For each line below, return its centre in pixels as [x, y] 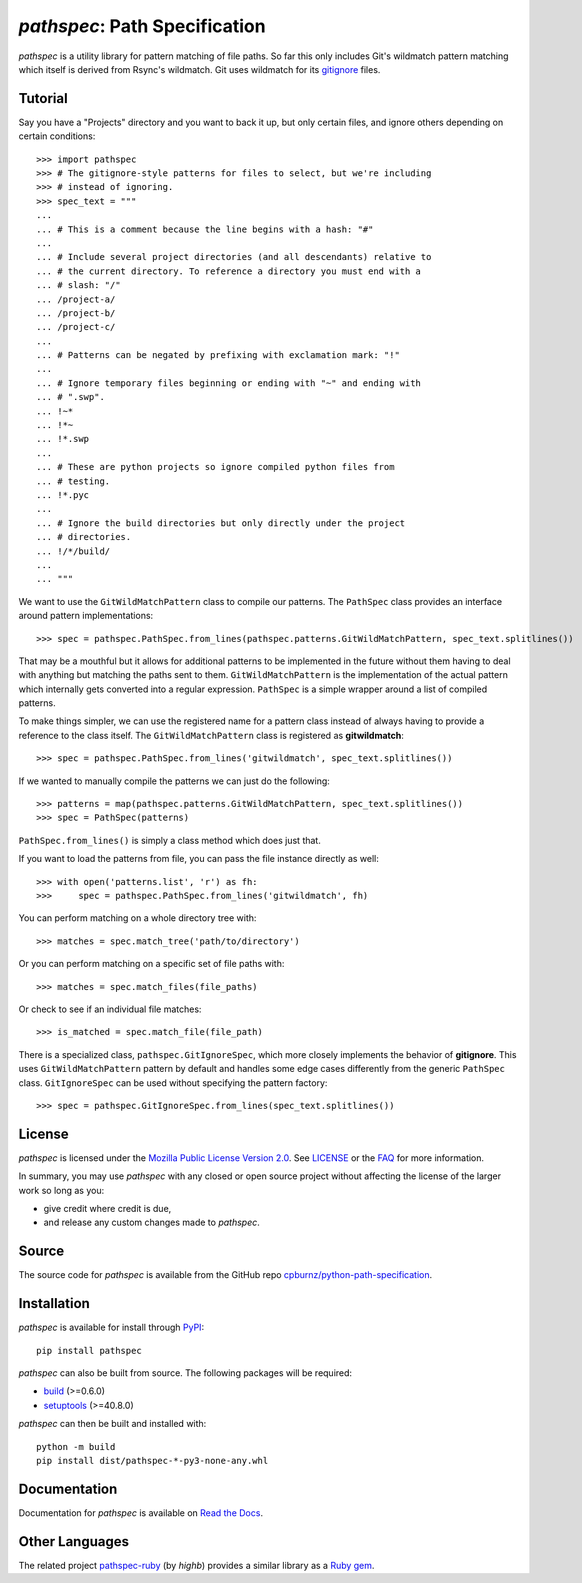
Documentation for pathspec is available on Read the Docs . [141, 1512]
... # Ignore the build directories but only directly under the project [221, 523]
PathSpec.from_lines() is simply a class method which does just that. [170, 840]
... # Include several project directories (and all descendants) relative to [234, 257]
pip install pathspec [89, 1350]
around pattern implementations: [86, 616]
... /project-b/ [76, 313]
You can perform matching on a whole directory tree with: [137, 918]
